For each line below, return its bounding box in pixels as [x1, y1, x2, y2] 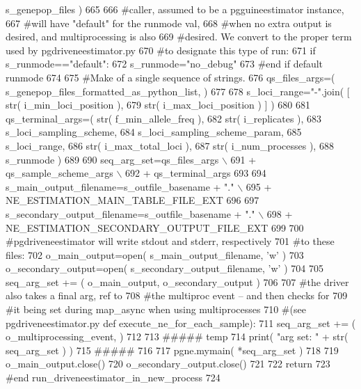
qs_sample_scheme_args [6, 166, 113, 180]
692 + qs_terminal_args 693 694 [125, 166, 266, 180]
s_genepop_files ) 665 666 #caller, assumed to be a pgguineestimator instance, [6, 2, 344, 16]
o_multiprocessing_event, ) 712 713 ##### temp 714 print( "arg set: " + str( [6, 329, 348, 344]
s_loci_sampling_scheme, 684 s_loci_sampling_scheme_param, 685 [6, 125, 302, 139]
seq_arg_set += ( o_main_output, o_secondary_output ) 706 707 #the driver [6, 274, 349, 289]
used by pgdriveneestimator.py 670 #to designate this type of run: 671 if [6, 42, 316, 57]
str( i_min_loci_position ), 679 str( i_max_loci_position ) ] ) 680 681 [6, 97, 310, 112]
